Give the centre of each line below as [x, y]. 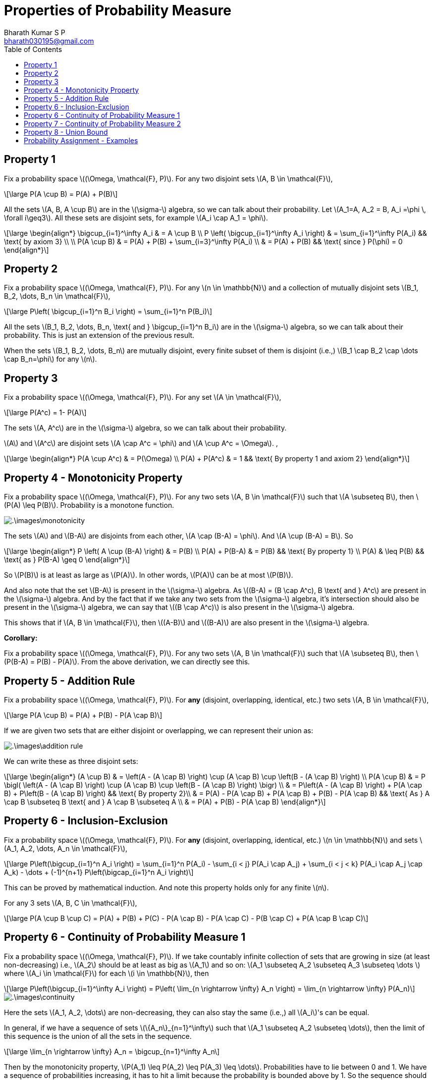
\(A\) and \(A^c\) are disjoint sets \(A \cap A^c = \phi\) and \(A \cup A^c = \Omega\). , [141, 443]
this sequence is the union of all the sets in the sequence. [98, 1036]
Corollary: [21, 638]
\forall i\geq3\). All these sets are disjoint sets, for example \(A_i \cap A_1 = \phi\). [136, 217]
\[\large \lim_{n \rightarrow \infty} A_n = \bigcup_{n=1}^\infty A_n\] [112, 1051]
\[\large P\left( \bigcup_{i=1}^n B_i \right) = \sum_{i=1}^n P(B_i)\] [108, 312]
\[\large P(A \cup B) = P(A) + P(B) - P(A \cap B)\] [83, 715]
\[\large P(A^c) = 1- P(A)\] [45, 413]
